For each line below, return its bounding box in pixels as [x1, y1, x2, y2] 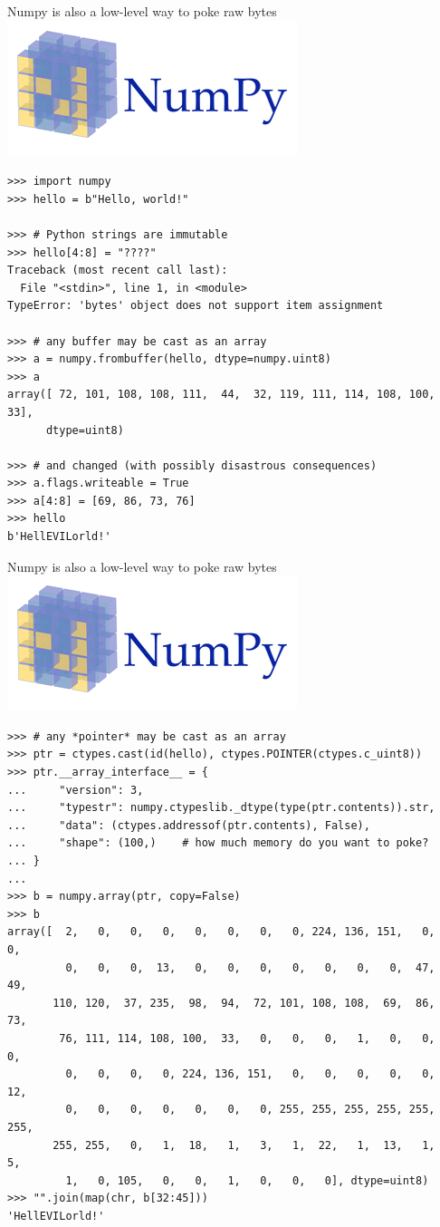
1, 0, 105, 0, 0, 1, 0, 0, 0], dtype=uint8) [65, 1174, 429, 1187]
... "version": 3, [7, 783, 144, 797]
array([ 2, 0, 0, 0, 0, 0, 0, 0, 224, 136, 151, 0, [7, 925, 435, 939]
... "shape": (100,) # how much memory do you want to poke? [7, 836, 429, 850]
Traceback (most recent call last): [7, 264, 228, 277]
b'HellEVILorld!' [7, 530, 111, 544]
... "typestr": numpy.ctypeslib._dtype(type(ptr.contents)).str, [7, 801, 435, 815]
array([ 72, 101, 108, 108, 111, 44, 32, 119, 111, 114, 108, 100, [7, 388, 435, 401]
